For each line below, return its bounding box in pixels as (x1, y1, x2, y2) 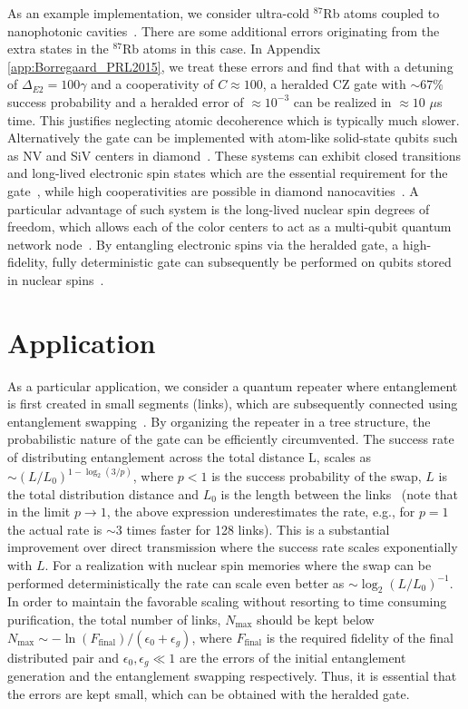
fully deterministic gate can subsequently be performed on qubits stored (52, 252, 452, 271)
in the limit (7, 502, 71, 521)
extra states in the (7, 39, 109, 58)
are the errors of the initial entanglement (179, 647, 406, 666)
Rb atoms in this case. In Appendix (122, 39, 321, 58)
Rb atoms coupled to (323, 4, 440, 22)
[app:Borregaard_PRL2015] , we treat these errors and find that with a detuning (7, 56, 453, 75)
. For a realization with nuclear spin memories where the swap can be (44, 556, 432, 574)
